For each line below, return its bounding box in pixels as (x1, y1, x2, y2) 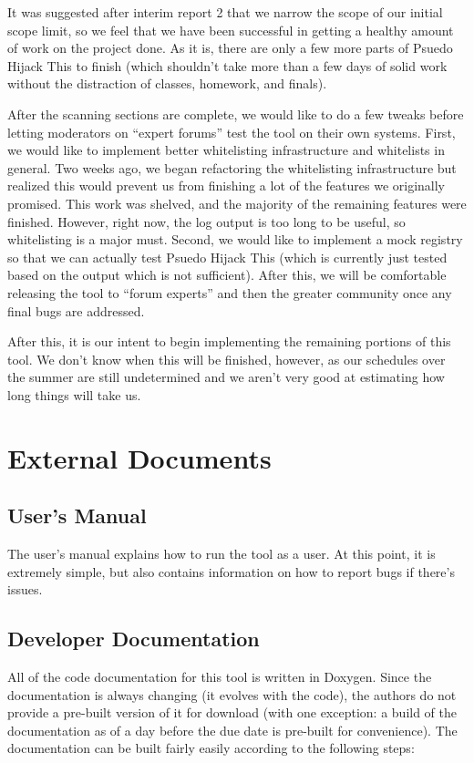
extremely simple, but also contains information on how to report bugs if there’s (7, 562, 455, 581)
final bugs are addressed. (7, 301, 145, 320)
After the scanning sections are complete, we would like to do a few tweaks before (7, 104, 464, 123)
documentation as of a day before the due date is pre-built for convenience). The (7, 720, 458, 739)
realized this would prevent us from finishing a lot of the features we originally (7, 176, 446, 195)
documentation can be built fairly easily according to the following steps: (7, 738, 415, 758)
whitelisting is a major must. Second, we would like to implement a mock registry (7, 230, 463, 249)
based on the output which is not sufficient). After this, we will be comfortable (7, 265, 447, 284)
